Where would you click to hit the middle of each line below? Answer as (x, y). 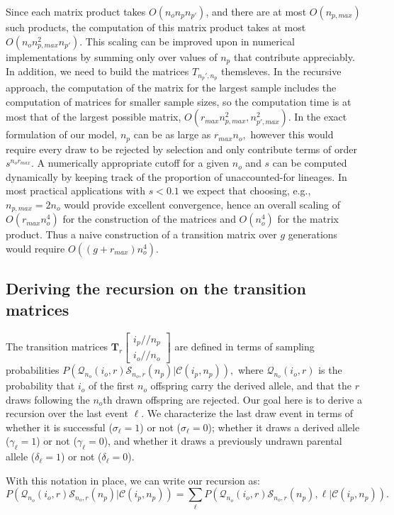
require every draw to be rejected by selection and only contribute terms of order (181, 149)
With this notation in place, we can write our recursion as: (133, 480)
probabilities (33, 370)
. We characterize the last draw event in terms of (247, 413)
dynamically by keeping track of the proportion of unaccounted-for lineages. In (176, 176)
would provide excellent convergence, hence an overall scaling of (202, 204)
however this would (292, 134)
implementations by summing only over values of (112, 56)
